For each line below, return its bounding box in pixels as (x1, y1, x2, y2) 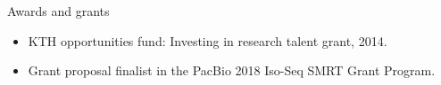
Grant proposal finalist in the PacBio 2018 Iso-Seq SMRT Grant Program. (28, 61, 436, 80)
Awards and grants (7, 2, 110, 19)
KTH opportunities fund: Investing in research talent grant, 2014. (28, 31, 387, 50)
